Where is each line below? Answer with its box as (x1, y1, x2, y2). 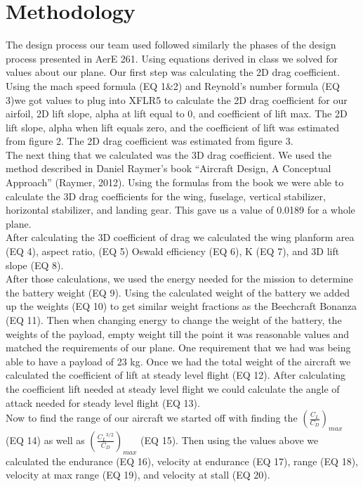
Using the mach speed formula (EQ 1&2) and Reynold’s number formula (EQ (6, 78, 340, 93)
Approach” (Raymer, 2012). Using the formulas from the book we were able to (6, 175, 344, 190)
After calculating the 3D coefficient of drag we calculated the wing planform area (6, 230, 355, 245)
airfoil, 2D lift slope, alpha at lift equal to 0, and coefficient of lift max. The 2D (6, 106, 348, 121)
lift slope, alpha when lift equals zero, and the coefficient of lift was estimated (6, 119, 340, 134)
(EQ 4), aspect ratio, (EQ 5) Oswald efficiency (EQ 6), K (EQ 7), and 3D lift (6, 244, 340, 259)
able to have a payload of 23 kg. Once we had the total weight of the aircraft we (6, 353, 351, 368)
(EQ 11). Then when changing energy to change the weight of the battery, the (6, 313, 342, 327)
